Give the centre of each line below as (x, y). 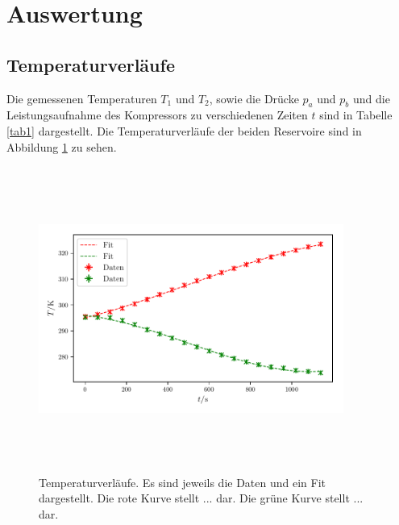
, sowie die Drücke (254, 98)
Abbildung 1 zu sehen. (62, 146)
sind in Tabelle (356, 115)
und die (371, 98)
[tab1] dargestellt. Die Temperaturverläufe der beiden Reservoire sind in (184, 130)
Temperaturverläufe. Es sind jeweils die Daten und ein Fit (183, 482)
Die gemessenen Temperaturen (82, 98)
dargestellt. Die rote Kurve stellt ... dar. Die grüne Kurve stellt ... (201, 498)
